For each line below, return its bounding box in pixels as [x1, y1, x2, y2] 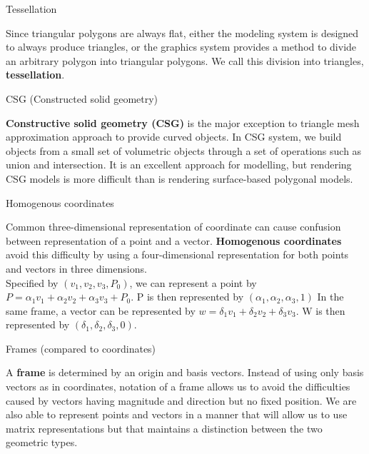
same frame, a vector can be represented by [6, 303, 196, 318]
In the [317, 289, 344, 304]
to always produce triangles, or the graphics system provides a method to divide [6, 39, 357, 54]
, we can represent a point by [129, 275, 257, 290]
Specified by [6, 275, 59, 290]
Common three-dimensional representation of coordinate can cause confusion [6, 219, 341, 234]
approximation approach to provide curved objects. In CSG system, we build [6, 129, 342, 144]
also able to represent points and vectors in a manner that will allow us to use [6, 407, 348, 422]
